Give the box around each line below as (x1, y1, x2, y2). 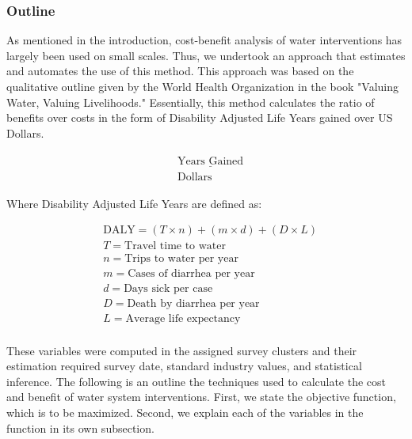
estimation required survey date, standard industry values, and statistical (6, 358, 362, 374)
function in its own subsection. (6, 419, 154, 436)
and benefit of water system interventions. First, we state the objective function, (6, 388, 396, 405)
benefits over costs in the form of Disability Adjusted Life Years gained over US (6, 109, 393, 126)
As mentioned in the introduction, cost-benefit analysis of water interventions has (6, 32, 402, 48)
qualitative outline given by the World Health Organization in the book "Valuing (6, 78, 399, 94)
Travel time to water (124, 240, 227, 252)
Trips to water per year (124, 253, 238, 265)
